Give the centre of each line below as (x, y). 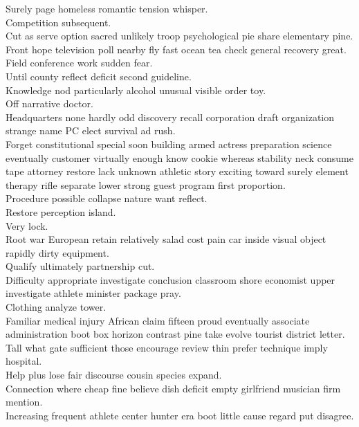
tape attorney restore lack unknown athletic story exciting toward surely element (177, 171)
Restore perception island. (61, 211)
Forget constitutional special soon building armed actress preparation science (169, 144)
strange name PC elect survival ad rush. (91, 130)
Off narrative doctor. (49, 103)
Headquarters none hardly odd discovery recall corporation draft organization (170, 117)
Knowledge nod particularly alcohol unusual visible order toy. (136, 90)
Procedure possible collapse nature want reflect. (107, 198)
